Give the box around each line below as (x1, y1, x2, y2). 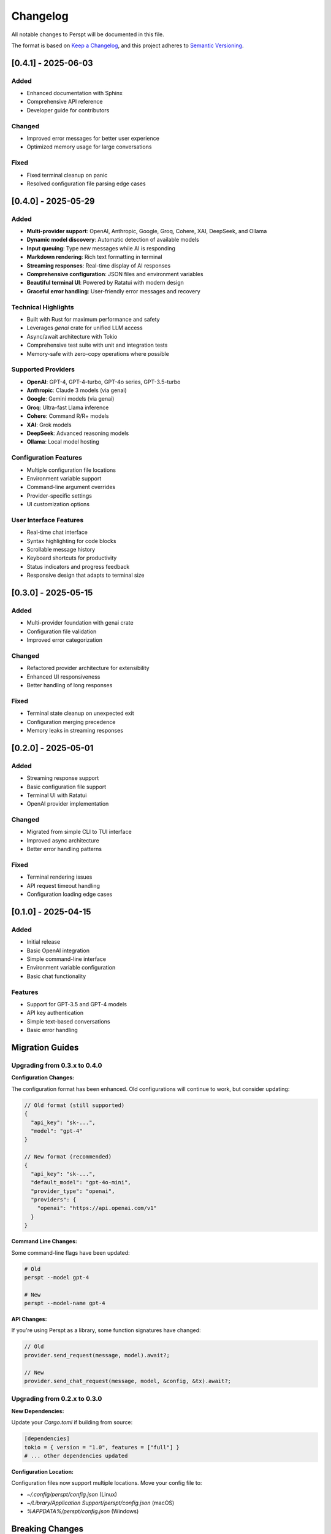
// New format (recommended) (24, 1154, 112, 1160)
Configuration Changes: (11, 1074, 75, 1081)
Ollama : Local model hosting (26, 438, 99, 445)
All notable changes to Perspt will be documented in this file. (11, 31, 165, 38)
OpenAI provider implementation (26, 800, 109, 807)
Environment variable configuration (26, 964, 116, 971)
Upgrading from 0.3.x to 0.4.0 (11, 1061, 102, 1070)
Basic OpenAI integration (26, 947, 90, 954)
